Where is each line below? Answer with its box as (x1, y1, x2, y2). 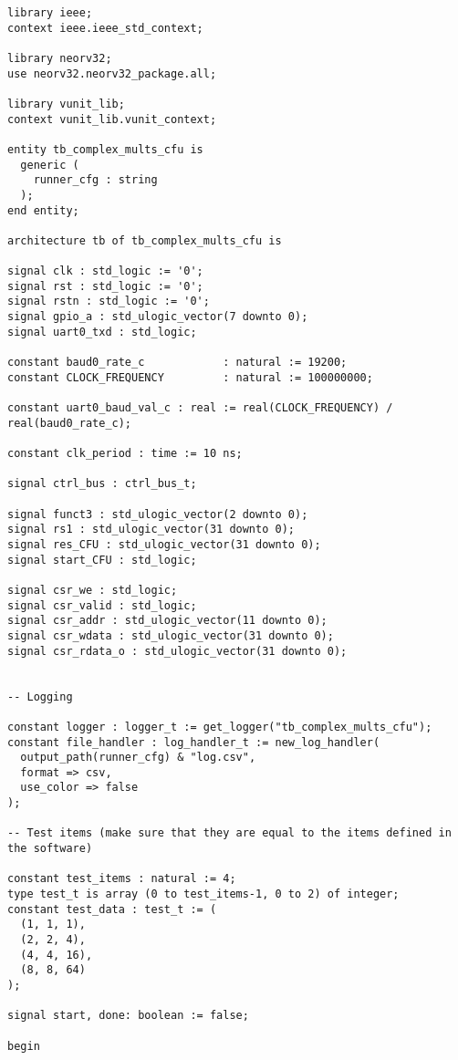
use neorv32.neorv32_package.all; (7, 67, 217, 80)
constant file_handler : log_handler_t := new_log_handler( (7, 735, 380, 749)
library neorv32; (7, 51, 112, 65)
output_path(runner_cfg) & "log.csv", (20, 751, 256, 764)
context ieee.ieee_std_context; (7, 21, 203, 35)
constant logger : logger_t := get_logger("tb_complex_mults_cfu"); (7, 720, 432, 733)
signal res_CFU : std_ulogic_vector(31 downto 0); (7, 537, 321, 551)
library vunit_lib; (7, 97, 125, 110)
